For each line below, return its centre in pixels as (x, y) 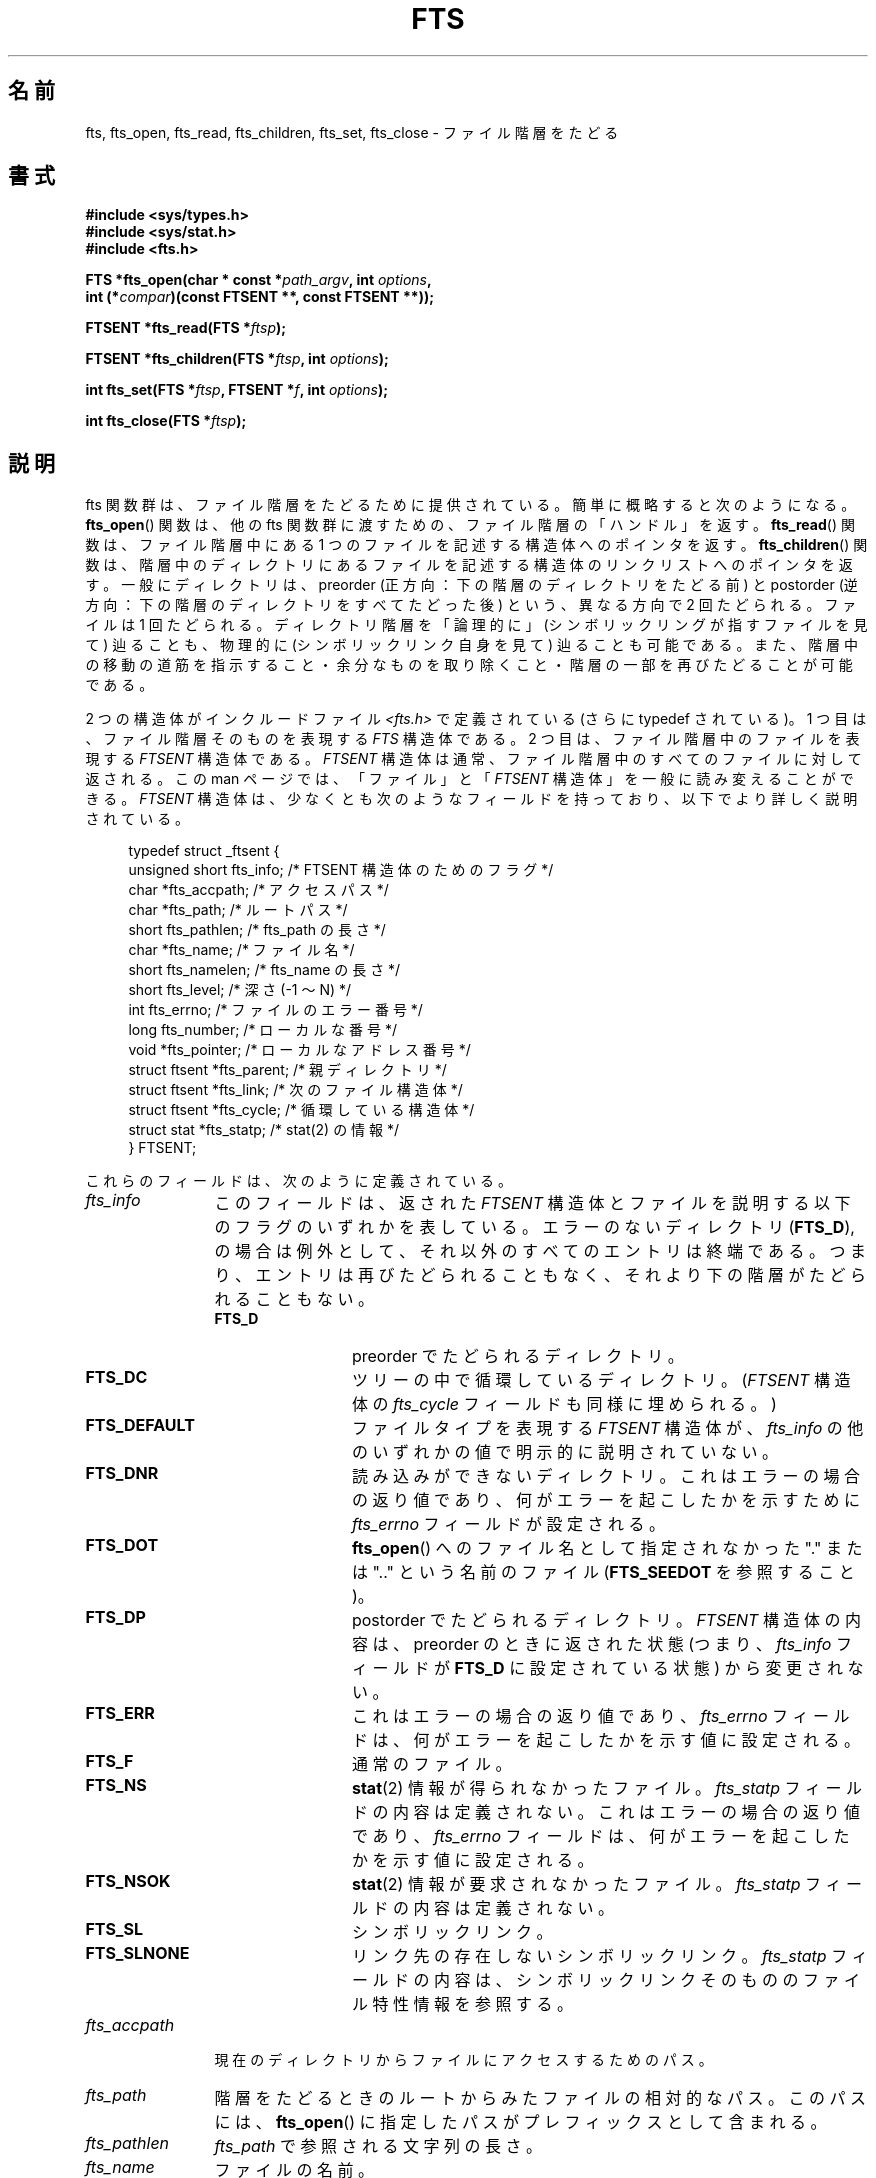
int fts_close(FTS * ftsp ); (166, 421)
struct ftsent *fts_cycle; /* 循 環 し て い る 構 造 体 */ (301, 1110)
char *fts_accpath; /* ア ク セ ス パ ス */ (258, 890)
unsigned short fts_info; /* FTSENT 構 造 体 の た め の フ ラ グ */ (341, 870)
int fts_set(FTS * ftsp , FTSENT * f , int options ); (237, 390)
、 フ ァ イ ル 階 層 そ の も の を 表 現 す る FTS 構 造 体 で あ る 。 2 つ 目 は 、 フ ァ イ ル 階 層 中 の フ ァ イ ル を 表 (472, 739)
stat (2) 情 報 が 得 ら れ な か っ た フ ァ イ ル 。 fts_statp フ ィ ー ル (607, 1788)
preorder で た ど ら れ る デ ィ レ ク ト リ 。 (517, 1356)
